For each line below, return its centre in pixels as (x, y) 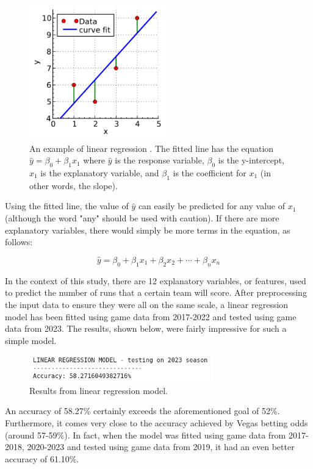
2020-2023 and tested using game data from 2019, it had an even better (161, 447)
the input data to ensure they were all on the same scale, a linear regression (147, 304)
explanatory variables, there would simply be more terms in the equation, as (148, 230)
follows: (19, 242)
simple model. (31, 340)
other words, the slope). (74, 185)
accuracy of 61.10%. (42, 458)
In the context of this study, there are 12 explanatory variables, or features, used (156, 280)
